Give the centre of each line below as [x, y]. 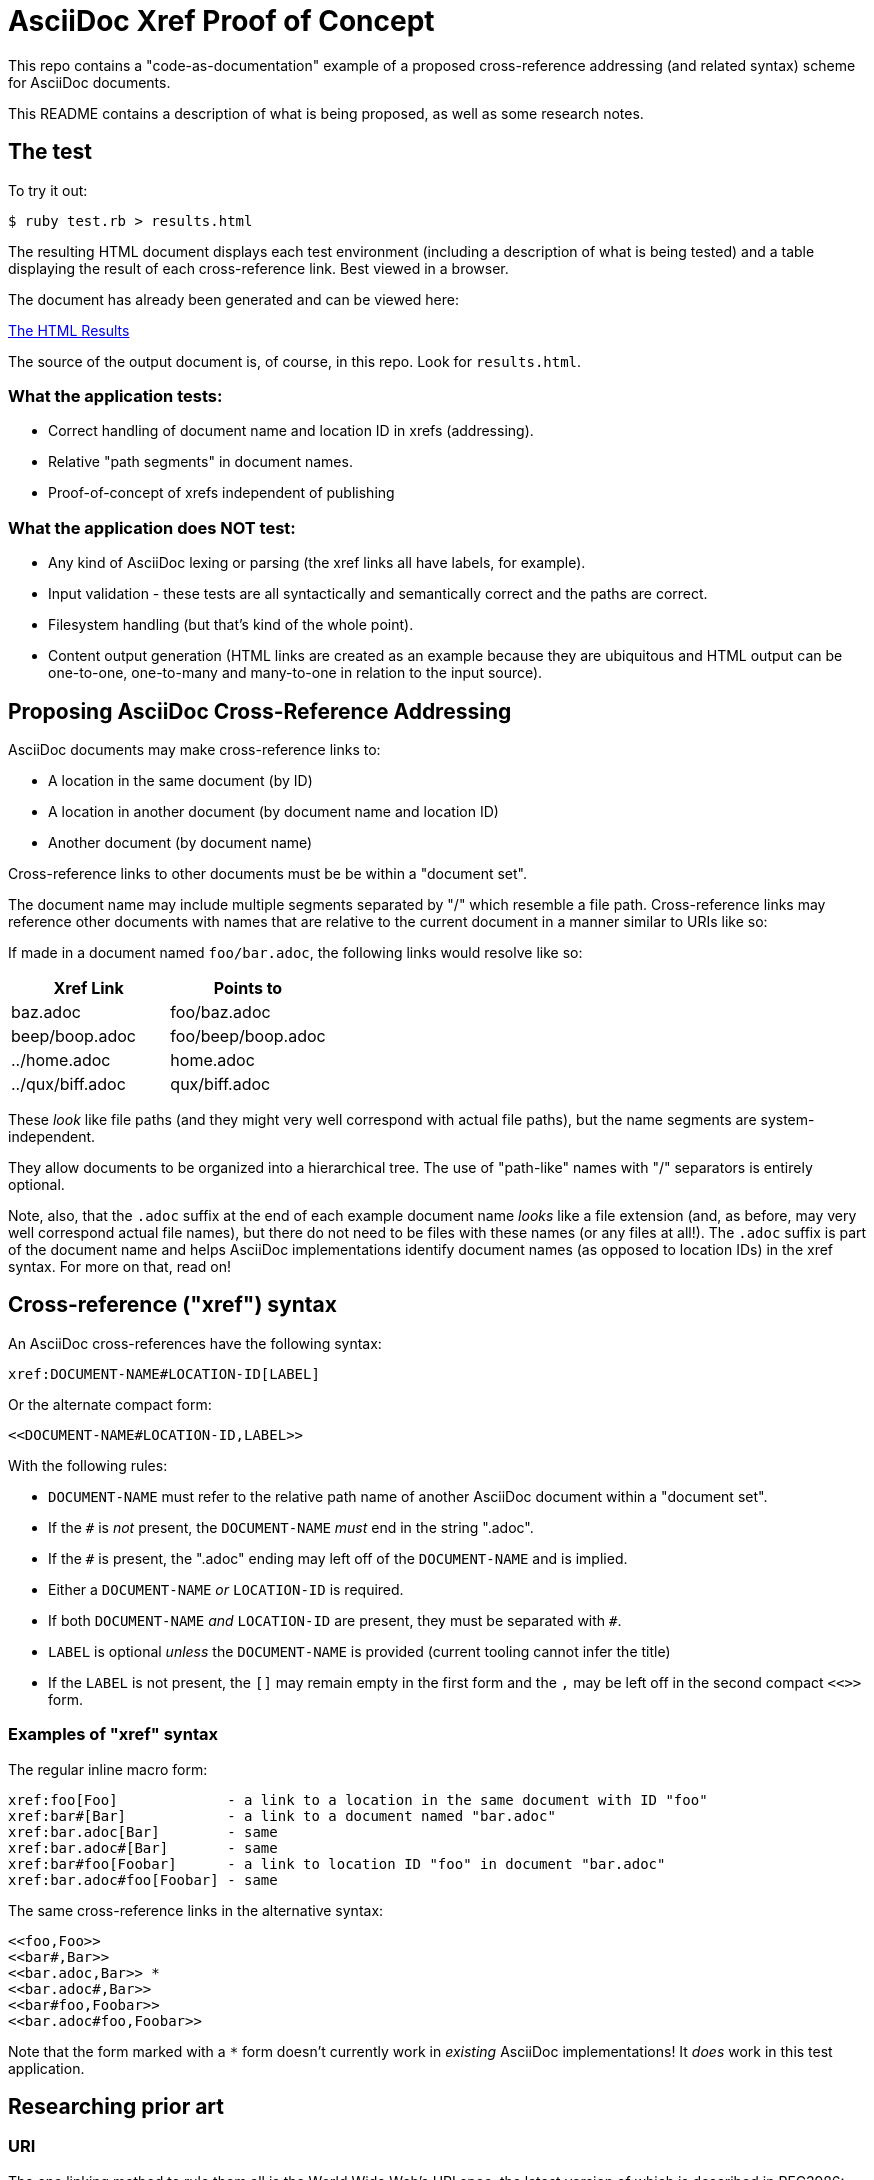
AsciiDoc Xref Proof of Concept [221, 21]
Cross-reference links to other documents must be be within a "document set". [267, 873]
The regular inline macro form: [108, 1769]
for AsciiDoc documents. [89, 82]
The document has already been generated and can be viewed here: [234, 299]
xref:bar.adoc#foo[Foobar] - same [143, 1879]
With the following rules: [88, 1465]
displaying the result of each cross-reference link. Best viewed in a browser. [258, 268]
